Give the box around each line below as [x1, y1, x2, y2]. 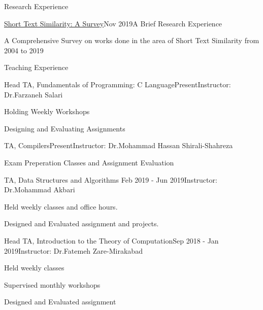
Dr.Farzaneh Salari [4, 89, 63, 99]
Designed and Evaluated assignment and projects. [4, 218, 159, 229]
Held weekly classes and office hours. [4, 201, 118, 212]
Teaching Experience [4, 62, 69, 73]
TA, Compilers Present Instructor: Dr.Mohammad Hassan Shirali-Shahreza [4, 140, 233, 151]
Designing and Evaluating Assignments [4, 123, 125, 133]
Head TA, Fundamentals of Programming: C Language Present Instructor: [4, 79, 231, 89]
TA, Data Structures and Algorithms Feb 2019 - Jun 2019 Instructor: [4, 174, 217, 185]
